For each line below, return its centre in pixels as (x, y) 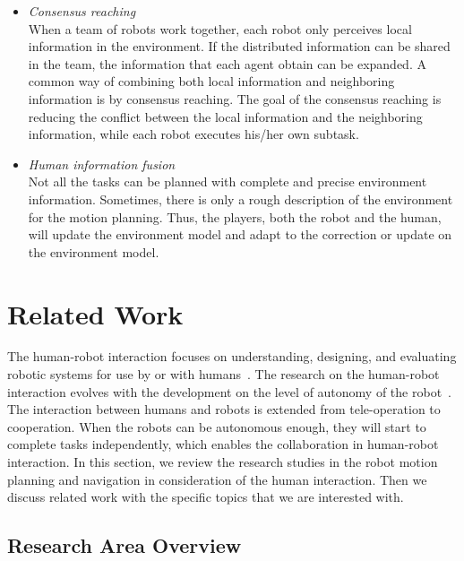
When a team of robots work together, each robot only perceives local (220, 28)
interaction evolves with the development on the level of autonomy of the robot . (229, 391)
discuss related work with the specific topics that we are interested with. (206, 497)
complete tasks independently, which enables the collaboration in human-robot (223, 444)
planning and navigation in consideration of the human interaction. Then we (217, 479)
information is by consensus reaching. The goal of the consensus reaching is (235, 98)
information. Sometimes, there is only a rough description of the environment (241, 199)
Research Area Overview (125, 545)
